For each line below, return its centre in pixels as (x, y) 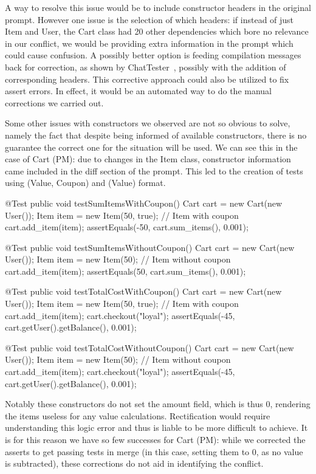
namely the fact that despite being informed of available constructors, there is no (156, 135)
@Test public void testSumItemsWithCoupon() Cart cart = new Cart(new (144, 203)
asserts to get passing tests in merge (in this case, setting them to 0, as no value (154, 451)
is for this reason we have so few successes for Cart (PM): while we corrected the (155, 439)
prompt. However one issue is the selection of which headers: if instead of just (149, 19)
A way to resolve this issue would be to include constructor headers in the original (158, 7)
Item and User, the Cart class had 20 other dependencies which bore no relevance (157, 31)
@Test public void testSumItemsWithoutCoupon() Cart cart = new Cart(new (150, 247)
